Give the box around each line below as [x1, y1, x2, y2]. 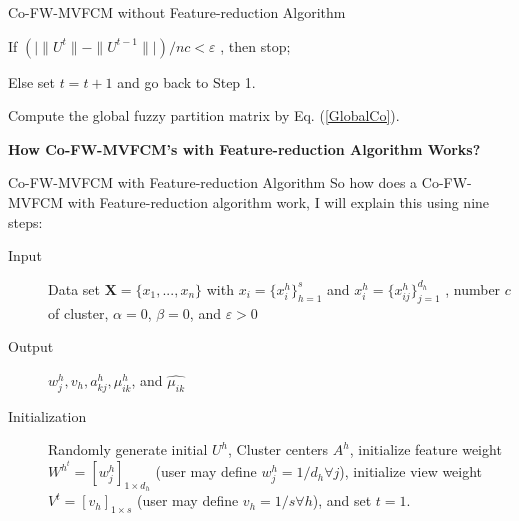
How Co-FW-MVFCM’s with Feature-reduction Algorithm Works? [8, 138, 481, 159]
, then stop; [220, 35, 291, 56]
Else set [8, 71, 55, 92]
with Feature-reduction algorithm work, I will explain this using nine [67, 191, 490, 212]
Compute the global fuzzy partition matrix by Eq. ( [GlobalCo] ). [8, 105, 400, 126]
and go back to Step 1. [117, 71, 256, 92]
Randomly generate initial [48, 439, 208, 460]
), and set [312, 490, 372, 511]
